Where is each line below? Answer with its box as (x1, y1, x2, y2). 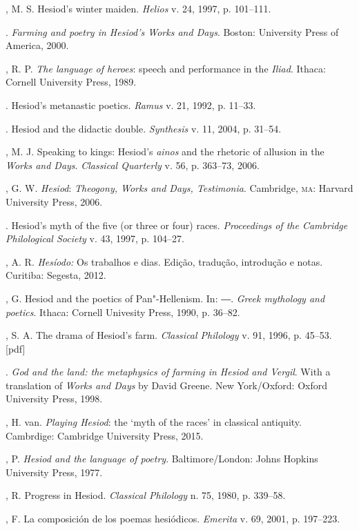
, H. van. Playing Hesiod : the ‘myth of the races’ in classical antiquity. (6, 415, 302, 429)
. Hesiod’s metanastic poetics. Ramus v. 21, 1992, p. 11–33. (6, 97, 256, 112)
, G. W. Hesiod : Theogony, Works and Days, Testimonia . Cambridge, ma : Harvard (6, 181, 353, 195)
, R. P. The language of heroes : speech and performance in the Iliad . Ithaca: (6, 61, 326, 75)
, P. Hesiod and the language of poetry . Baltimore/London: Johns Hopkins (6, 451, 318, 466)
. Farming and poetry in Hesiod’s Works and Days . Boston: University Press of (6, 24, 339, 39)
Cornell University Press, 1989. (6, 75, 137, 89)
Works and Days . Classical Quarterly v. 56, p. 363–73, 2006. (6, 157, 260, 172)
